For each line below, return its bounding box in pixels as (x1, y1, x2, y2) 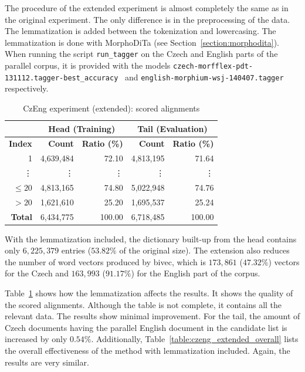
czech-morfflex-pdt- (172, 62, 253, 71)
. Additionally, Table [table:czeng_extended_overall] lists (91, 333, 299, 345)
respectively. (5, 82, 49, 94)
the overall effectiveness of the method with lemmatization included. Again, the (5, 344, 290, 357)
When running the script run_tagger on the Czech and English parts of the (5, 48, 278, 60)
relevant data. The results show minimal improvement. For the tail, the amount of (5, 310, 300, 322)
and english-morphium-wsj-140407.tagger (124, 70, 284, 83)
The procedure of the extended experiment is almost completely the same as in (5, 2, 289, 13)
